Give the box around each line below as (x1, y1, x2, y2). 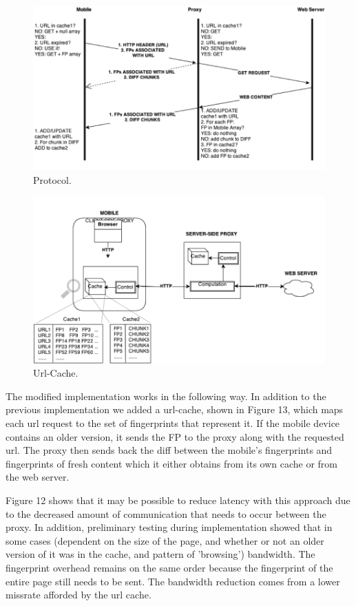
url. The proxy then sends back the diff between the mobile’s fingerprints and (6, 443, 333, 457)
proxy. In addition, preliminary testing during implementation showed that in (6, 520, 333, 534)
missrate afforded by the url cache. (6, 587, 151, 602)
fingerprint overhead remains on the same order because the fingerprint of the (6, 560, 333, 574)
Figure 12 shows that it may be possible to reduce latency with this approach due (6, 492, 350, 507)
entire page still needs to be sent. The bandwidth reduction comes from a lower (6, 574, 340, 588)
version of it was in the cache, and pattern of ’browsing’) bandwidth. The (6, 547, 315, 561)
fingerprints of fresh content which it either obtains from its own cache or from (6, 456, 338, 470)
